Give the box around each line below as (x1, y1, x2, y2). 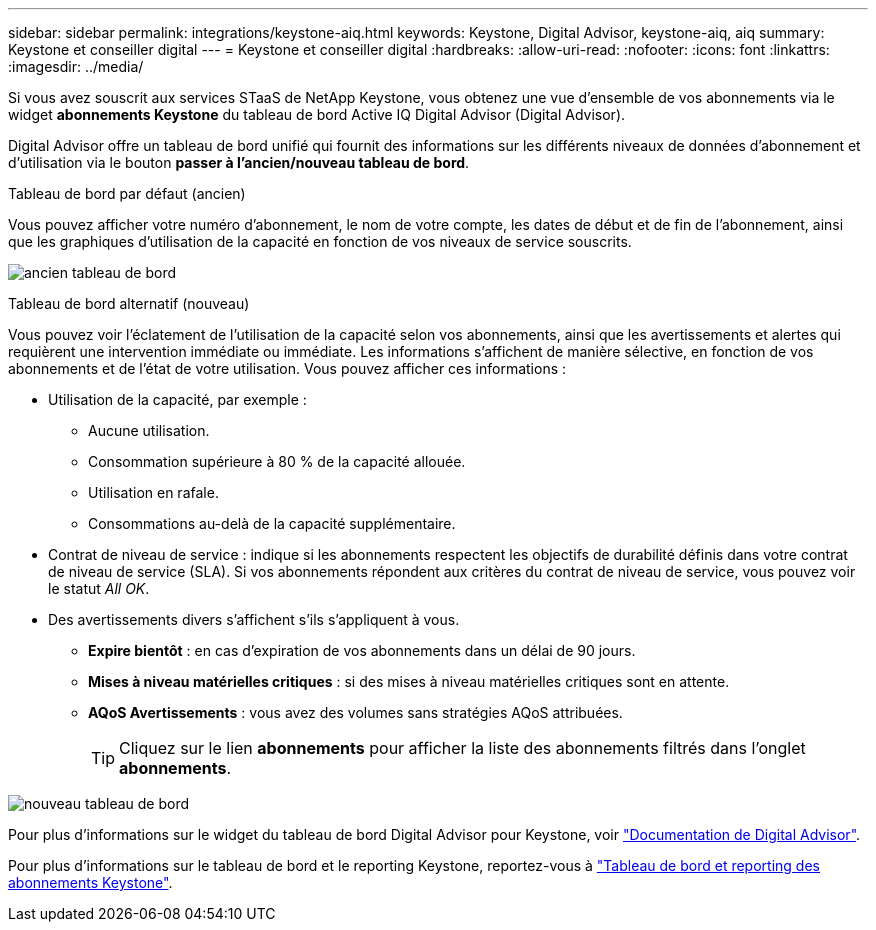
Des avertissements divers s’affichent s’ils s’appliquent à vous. (48, 611, 460, 628)
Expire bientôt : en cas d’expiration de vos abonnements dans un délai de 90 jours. (88, 642, 636, 659)
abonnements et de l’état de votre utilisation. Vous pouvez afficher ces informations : (8, 360, 567, 377)
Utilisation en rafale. (88, 484, 219, 501)
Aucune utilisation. (88, 422, 210, 439)
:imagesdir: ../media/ (8, 58, 144, 75)
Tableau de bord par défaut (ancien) (8, 185, 246, 202)
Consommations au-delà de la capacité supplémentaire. (88, 515, 456, 532)
